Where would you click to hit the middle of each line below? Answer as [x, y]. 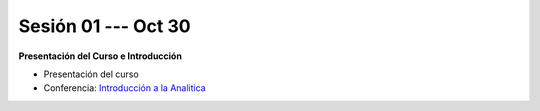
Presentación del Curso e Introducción [100, 56]
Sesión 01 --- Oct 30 [104, 26]
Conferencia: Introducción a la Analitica [124, 88]
